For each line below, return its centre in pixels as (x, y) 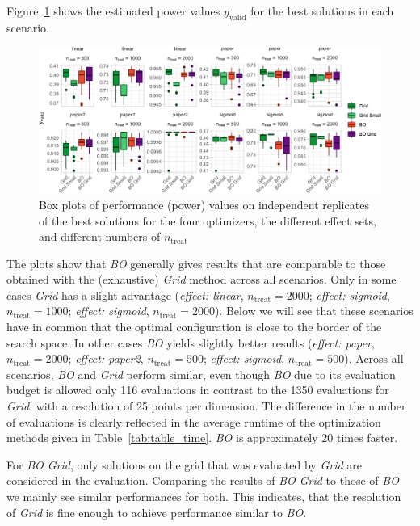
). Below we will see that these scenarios (314, 311)
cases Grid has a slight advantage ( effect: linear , (125, 295)
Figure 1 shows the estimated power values (113, 11)
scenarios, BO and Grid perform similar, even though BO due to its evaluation (201, 374)
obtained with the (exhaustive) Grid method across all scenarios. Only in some (202, 279)
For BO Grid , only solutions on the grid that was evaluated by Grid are (184, 464)
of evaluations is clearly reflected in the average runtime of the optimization (194, 421)
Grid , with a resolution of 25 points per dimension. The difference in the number (206, 406)
